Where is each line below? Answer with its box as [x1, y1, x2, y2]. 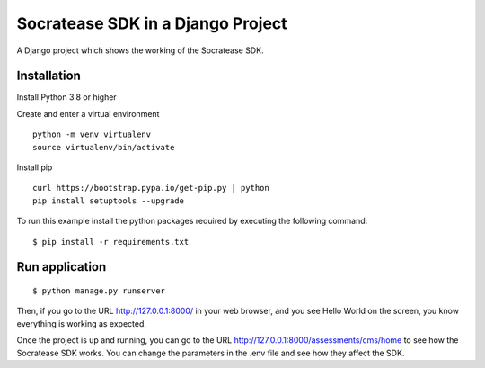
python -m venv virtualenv [32, 130, 152, 139]
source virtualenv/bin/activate [32, 142, 175, 152]
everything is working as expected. [16, 318, 147, 328]
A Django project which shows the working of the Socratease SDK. [16, 45, 264, 56]
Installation [16, 68, 81, 84]
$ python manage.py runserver [32, 285, 166, 296]
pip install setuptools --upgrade [32, 195, 184, 206]
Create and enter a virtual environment [16, 108, 160, 119]
